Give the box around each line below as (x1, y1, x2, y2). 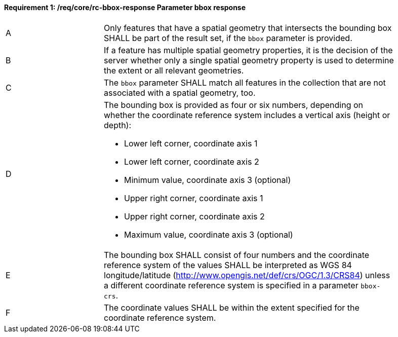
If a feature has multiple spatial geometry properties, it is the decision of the (104, 45, 393, 55)
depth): (104, 120, 132, 130)
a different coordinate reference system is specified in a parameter (104, 280, 359, 290)
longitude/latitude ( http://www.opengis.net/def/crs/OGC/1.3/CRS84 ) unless (104, 270, 390, 280)
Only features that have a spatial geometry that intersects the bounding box (104, 22, 392, 33)
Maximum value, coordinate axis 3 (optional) (124, 229, 293, 240)
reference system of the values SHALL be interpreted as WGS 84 (104, 259, 352, 270)
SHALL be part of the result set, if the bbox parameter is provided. (104, 32, 352, 43)
